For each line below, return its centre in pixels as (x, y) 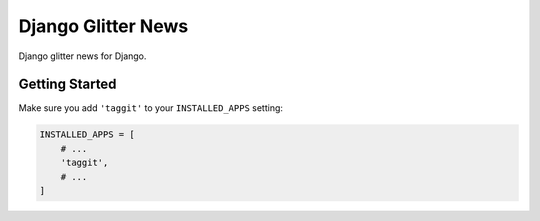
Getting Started (67, 84)
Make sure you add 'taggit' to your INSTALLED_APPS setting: (151, 108)
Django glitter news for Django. (82, 56)
